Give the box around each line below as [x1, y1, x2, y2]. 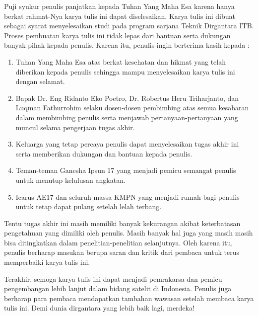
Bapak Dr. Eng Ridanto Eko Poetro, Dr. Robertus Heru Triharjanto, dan [15, 92, 239, 103]
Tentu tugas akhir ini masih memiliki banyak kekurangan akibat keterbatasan [4, 218, 241, 228]
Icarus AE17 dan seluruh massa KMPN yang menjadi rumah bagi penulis [15, 191, 240, 202]
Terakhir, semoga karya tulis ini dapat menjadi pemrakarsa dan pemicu [4, 273, 222, 284]
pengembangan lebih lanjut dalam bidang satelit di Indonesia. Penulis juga [4, 283, 232, 294]
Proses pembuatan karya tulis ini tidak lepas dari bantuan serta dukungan [4, 30, 231, 40]
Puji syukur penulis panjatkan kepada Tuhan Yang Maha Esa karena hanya [4, 1, 235, 11]
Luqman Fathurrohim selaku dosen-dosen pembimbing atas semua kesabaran [15, 102, 249, 113]
